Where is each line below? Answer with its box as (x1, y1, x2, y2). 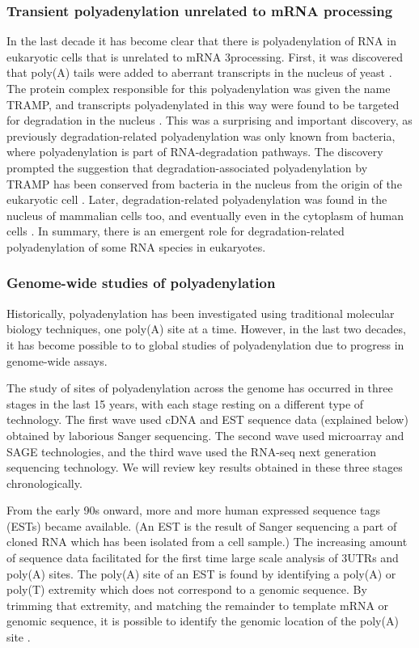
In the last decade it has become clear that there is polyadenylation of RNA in (6, 32, 396, 49)
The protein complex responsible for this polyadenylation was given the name (6, 80, 391, 96)
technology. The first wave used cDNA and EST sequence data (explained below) (6, 411, 408, 428)
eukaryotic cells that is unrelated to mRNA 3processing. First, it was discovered (6, 48, 403, 65)
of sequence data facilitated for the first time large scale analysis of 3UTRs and (6, 549, 399, 566)
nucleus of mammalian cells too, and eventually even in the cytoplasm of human (6, 206, 404, 223)
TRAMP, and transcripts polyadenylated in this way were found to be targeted (6, 95, 400, 112)
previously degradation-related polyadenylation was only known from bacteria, (6, 127, 396, 144)
